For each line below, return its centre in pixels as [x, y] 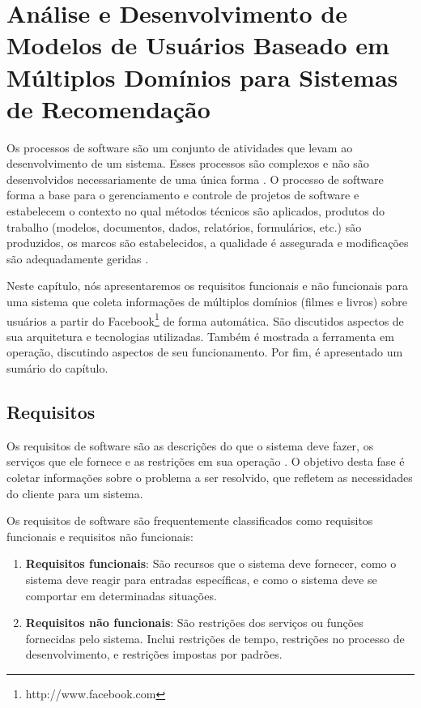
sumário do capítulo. [57, 368]
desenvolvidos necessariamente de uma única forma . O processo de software [195, 179]
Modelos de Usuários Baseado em [198, 45]
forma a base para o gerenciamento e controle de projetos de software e [183, 195]
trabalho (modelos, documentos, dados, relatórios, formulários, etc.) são [184, 226]
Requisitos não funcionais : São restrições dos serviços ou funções [194, 623]
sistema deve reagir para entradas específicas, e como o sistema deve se [201, 580]
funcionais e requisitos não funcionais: [100, 536]
